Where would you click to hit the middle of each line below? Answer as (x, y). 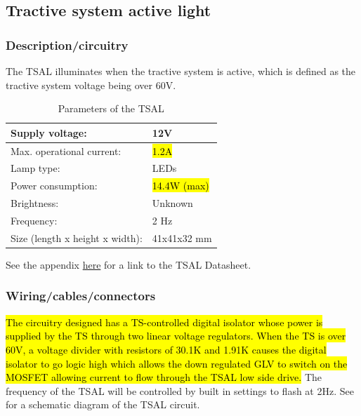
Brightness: (35, 203)
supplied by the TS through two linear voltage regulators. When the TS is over (176, 336)
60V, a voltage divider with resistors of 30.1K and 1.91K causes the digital (166, 349)
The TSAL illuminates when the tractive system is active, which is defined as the (181, 71)
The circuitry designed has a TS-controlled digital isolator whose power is (164, 322)
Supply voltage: (49, 132)
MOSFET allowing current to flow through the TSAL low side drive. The (164, 377)
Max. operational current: (66, 150)
